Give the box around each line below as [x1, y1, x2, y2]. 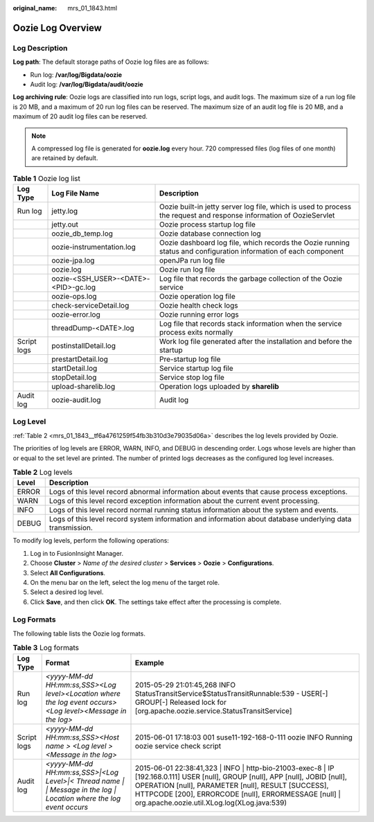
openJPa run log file [159, 256, 225, 265]
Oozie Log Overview [12, 21, 102, 34]
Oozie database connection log [159, 229, 261, 238]
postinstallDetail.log [51, 341, 116, 351]
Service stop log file [159, 373, 225, 383]
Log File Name [51, 189, 100, 198]
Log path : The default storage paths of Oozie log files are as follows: [12, 58, 209, 66]
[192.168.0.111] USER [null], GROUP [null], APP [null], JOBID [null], [135, 771, 348, 781]
